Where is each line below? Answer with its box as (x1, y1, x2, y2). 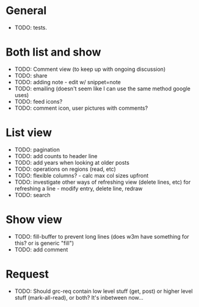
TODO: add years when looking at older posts (14, 159, 129, 166)
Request (5, 267, 49, 281)
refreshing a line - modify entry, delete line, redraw (14, 184, 143, 192)
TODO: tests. (14, 24, 47, 31)
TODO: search (14, 191, 51, 198)
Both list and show (5, 45, 101, 59)
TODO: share (14, 71, 48, 79)
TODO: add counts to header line (14, 152, 98, 159)
